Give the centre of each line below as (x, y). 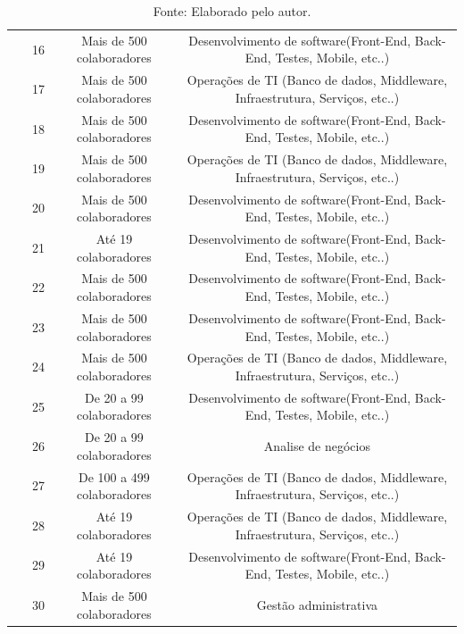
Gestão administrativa (317, 604)
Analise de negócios (317, 446)
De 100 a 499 (114, 476)
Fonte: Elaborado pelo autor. (232, 11)
